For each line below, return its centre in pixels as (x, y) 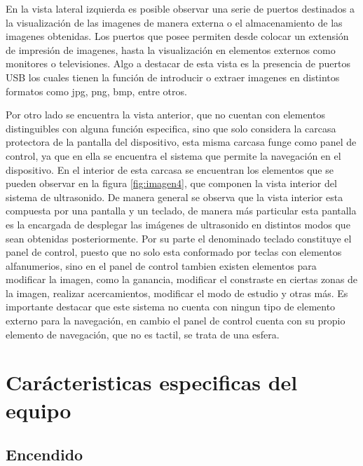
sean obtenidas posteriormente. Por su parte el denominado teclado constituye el (179, 238)
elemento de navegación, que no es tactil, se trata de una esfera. (143, 334)
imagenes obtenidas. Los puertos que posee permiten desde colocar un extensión (177, 36)
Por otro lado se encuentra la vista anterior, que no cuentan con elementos (165, 115)
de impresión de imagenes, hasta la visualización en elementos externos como (171, 49)
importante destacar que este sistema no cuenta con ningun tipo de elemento (171, 307)
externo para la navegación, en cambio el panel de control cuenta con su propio (176, 321)
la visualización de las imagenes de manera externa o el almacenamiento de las (174, 22)
